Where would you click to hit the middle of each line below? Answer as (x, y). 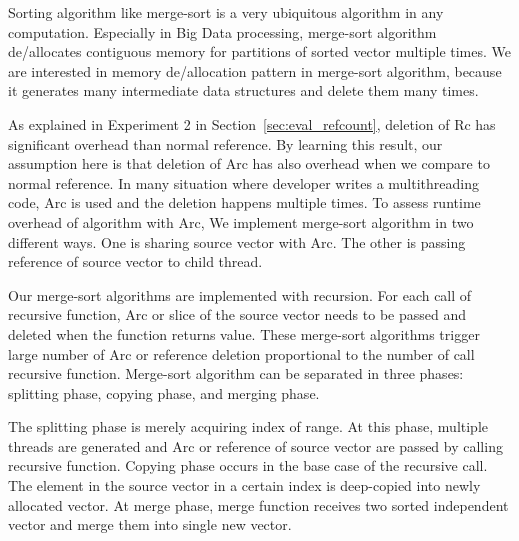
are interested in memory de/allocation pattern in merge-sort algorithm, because (255, 70)
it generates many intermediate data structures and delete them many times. (243, 90)
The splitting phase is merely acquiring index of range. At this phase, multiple (248, 426)
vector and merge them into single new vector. (150, 524)
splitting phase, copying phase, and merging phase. (164, 392)
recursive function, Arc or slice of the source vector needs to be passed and (237, 314)
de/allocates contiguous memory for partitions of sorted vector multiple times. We (260, 51)
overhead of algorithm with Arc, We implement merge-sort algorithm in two (241, 221)
